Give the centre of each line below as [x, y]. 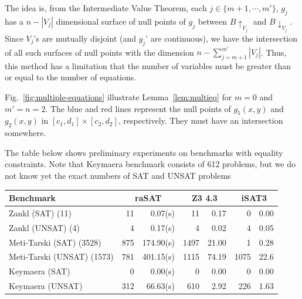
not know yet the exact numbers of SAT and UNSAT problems [118, 175]
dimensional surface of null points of [121, 21]
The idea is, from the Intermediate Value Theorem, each [106, 8]
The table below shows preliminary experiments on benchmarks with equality [144, 152]
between [213, 21]
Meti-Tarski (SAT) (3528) [55, 242]
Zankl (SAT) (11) [40, 213]
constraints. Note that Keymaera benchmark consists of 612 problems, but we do [150, 164]
